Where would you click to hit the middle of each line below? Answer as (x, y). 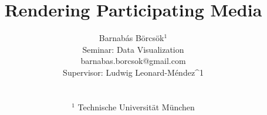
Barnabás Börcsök (131, 38)
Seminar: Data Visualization (133, 49)
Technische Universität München (136, 106)
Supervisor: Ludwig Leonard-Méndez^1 (133, 72)
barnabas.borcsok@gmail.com (133, 61)
